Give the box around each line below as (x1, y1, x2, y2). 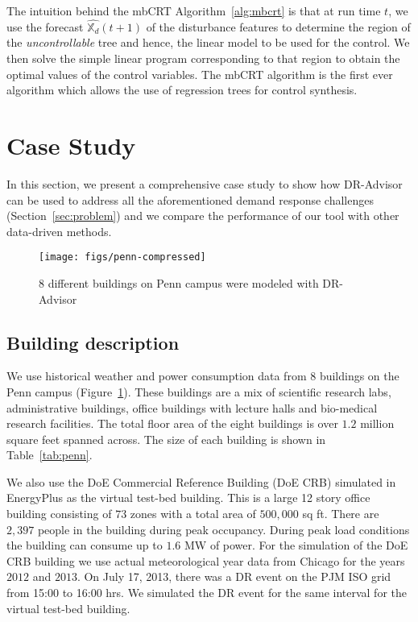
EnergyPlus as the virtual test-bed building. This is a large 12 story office (6, 489, 370, 506)
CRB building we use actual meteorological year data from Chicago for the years (6, 552, 405, 569)
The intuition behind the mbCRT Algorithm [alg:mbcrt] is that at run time (6, 2, 381, 19)
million (360, 415, 395, 432)
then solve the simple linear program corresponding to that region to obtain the (6, 50, 400, 66)
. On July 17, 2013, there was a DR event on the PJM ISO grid (77, 568, 391, 585)
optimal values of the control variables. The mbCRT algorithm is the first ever (6, 65, 393, 82)
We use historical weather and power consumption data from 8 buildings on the (6, 367, 399, 384)
